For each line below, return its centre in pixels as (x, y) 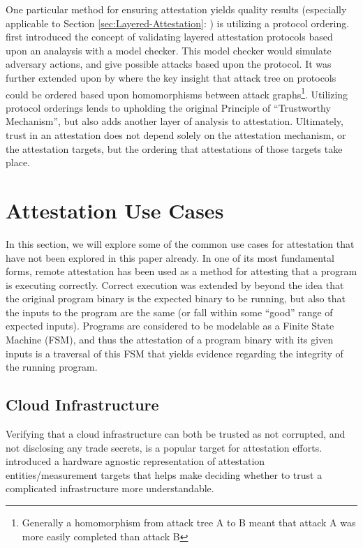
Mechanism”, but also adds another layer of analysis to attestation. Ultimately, (175, 121)
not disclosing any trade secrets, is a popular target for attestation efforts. (164, 447)
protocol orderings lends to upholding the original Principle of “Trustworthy (168, 107)
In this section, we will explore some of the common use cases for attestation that (180, 243)
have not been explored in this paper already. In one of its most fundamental (170, 257)
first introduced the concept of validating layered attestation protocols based (169, 37)
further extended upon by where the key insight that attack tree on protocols (171, 77)
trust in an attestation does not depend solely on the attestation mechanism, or (176, 135)
